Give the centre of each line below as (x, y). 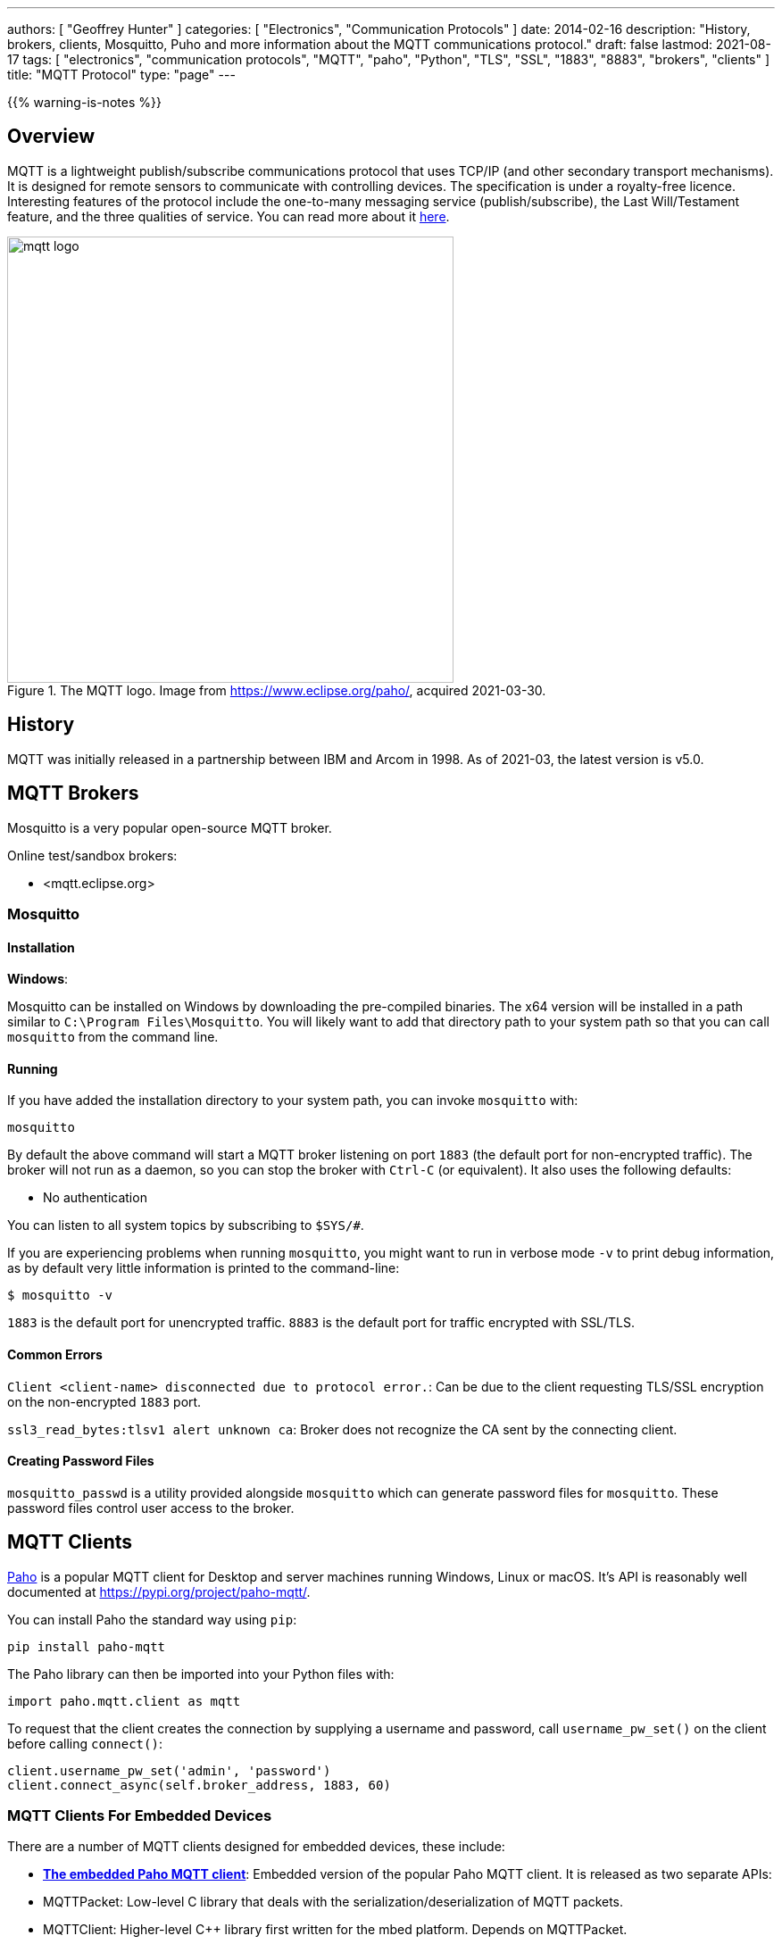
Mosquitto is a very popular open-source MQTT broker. (170, 827)
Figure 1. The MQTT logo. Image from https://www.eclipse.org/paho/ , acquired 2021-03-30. (277, 690)
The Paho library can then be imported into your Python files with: (201, 1674)
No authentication (95, 1198)
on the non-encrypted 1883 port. (104, 1401)
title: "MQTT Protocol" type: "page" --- (121, 75)
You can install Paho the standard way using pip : (152, 1619)
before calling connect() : (85, 1743)
